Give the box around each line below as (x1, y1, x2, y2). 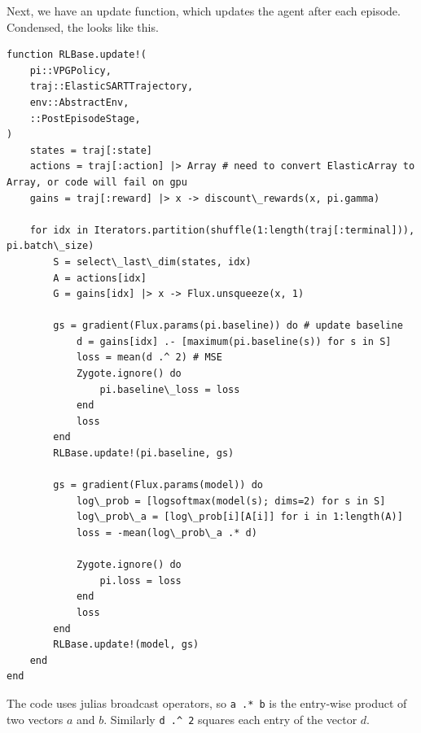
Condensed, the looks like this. (7, 18, 159, 35)
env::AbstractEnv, (29, 96, 129, 108)
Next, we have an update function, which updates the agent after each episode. (7, 2, 401, 19)
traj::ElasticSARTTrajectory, (29, 81, 194, 93)
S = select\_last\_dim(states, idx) (53, 255, 252, 268)
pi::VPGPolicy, (29, 64, 112, 76)
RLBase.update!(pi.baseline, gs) (53, 447, 235, 460)
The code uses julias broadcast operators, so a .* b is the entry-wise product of (7, 694, 407, 711)
